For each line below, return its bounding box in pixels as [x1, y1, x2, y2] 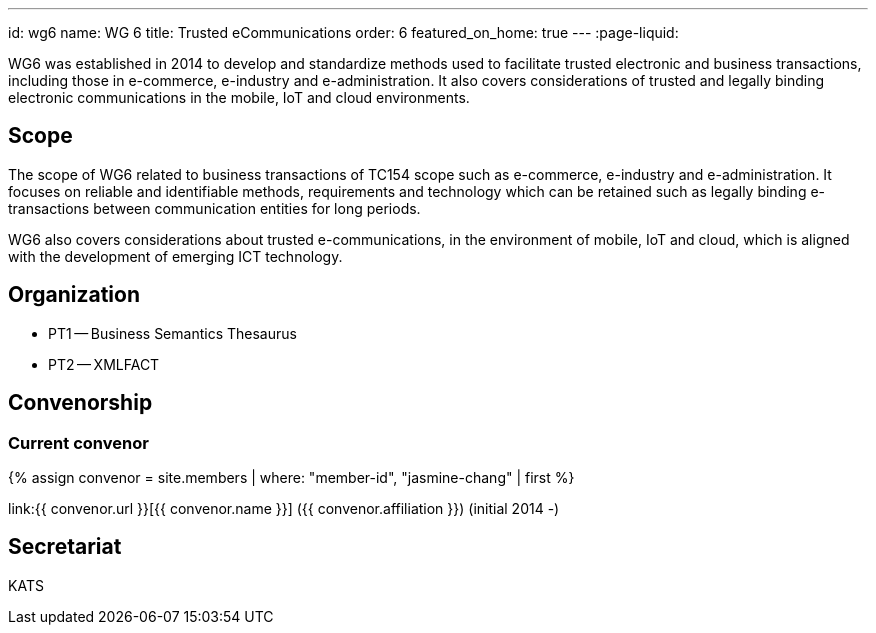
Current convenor [8, 432, 149, 453]
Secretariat [8, 534, 122, 560]
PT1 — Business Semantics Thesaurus [48, 324, 297, 342]
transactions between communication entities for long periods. [8, 199, 421, 217]
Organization [8, 282, 140, 308]
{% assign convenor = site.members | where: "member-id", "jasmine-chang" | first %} [8, 468, 575, 486]
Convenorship [8, 390, 153, 416]
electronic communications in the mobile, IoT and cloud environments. [8, 89, 470, 106]
